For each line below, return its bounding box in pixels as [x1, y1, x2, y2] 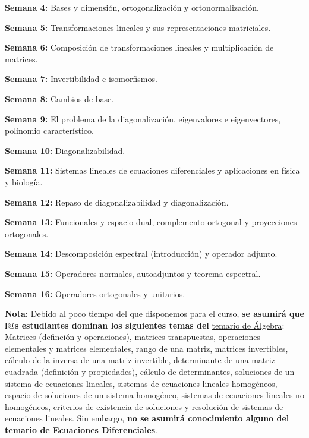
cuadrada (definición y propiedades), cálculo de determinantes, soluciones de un [5, 365, 295, 378]
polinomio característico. [5, 124, 94, 137]
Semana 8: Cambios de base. [5, 92, 114, 105]
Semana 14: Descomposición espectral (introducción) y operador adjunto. [5, 247, 278, 260]
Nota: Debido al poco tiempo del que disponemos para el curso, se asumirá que [5, 307, 304, 320]
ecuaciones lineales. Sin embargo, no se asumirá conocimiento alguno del [5, 412, 289, 424]
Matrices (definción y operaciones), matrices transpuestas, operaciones [5, 330, 261, 343]
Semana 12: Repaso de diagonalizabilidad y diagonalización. [5, 196, 229, 208]
